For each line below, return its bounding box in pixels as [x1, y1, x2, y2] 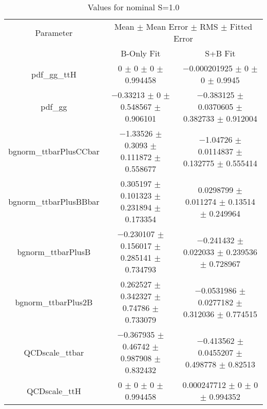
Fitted [230, 21, 253, 32]
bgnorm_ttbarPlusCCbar [8, 145, 100, 157]
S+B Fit [205, 47, 236, 59]
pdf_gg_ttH [31, 68, 77, 80]
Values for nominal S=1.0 [87, 1, 180, 13]
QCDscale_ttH [27, 384, 81, 397]
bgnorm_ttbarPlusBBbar [8, 195, 100, 207]
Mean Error [146, 21, 188, 32]
